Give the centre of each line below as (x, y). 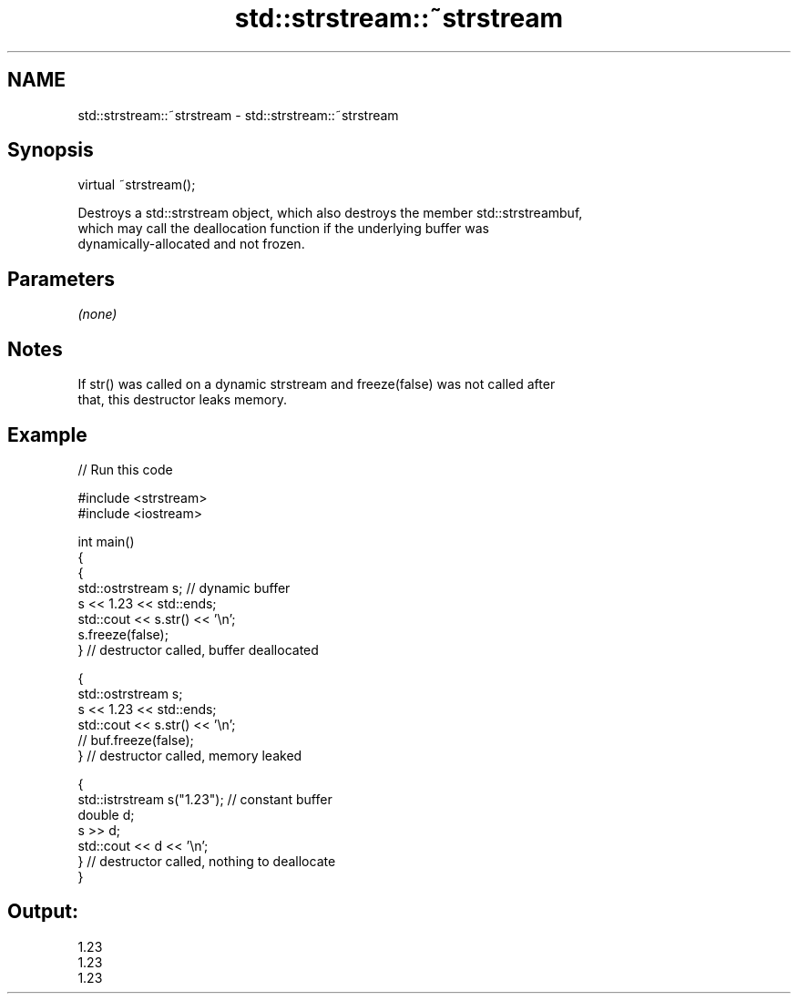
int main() (106, 541)
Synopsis (51, 150)
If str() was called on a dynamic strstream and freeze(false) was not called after (317, 384)
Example (47, 434)
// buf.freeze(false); (136, 740)
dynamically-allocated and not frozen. (191, 244)
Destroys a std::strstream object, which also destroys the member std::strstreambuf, (330, 213)
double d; (106, 814)
